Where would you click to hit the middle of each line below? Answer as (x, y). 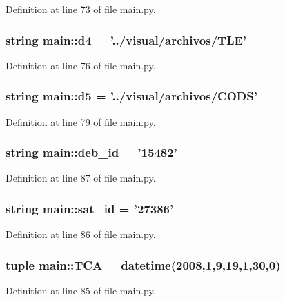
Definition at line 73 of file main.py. (81, 9)
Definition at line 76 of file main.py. (81, 65)
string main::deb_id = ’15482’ (91, 152)
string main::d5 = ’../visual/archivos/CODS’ (131, 96)
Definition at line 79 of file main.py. (81, 121)
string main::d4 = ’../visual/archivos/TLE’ (126, 40)
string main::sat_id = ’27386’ (90, 208)
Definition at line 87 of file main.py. (81, 178)
